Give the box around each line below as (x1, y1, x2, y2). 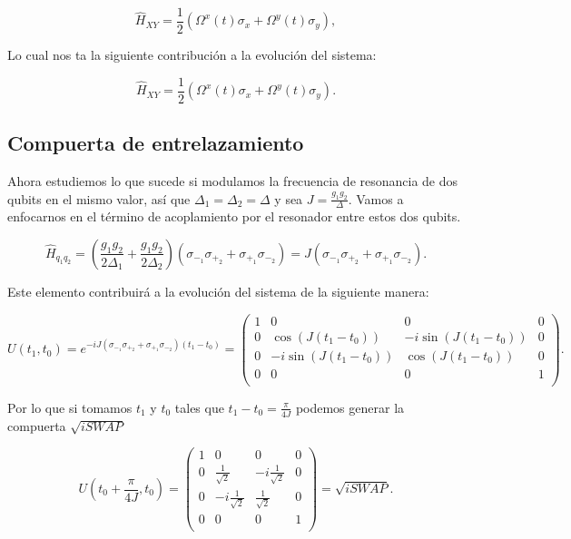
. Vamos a (348, 189, 404, 208)
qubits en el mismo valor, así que (7, 189, 191, 208)
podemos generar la (295, 397, 405, 416)
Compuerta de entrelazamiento (7, 129, 304, 157)
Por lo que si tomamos (7, 397, 133, 416)
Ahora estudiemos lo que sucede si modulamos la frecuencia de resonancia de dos (7, 171, 458, 190)
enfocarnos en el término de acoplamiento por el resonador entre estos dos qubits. (7, 207, 461, 226)
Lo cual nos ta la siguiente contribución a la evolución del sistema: (7, 45, 377, 64)
